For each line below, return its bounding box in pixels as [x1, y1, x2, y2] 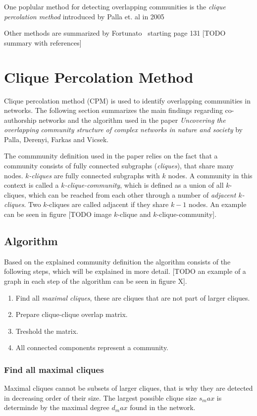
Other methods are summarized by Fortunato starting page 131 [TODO [4, 28, 226, 38]
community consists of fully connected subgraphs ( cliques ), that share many [4, 160, 234, 171]
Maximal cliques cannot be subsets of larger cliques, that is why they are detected [4, 383, 253, 393]
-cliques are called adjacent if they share [47, 199, 169, 209]
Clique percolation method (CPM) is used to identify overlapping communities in [4, 95, 251, 105]
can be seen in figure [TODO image [4, 209, 112, 219]
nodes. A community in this [168, 170, 253, 180]
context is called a [4, 180, 59, 190]
